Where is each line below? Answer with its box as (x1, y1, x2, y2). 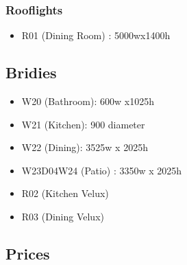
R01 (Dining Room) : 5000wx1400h (21, 28, 171, 43)
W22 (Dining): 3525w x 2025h (21, 140, 148, 154)
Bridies (5, 62, 57, 83)
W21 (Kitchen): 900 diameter (21, 117, 145, 131)
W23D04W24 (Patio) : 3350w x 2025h (21, 163, 182, 177)
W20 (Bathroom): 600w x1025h (21, 94, 154, 108)
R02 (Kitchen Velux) (21, 186, 109, 200)
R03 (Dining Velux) (21, 209, 104, 223)
